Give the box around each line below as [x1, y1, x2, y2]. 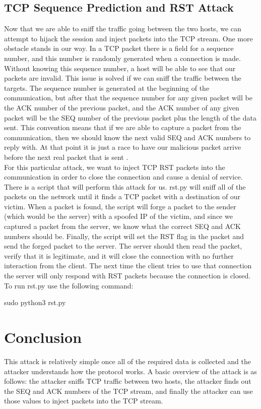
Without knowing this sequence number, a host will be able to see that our [4, 63, 236, 73]
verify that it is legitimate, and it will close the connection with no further [4, 250, 234, 261]
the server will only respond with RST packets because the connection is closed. [4, 270, 251, 281]
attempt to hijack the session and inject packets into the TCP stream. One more [4, 33, 253, 43]
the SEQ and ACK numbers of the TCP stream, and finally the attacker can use [4, 385, 253, 396]
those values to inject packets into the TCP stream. [4, 395, 163, 406]
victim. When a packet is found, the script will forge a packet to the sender [4, 201, 236, 211]
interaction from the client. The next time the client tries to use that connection [4, 260, 252, 271]
